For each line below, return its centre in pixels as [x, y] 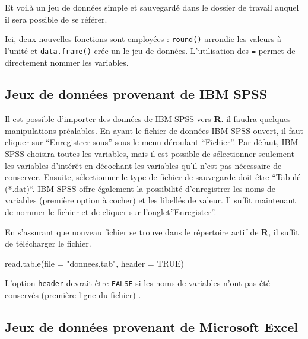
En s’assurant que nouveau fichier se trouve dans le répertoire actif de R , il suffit [152, 231]
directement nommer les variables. [67, 62]
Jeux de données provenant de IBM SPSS [136, 94]
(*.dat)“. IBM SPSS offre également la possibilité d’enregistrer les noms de [140, 188]
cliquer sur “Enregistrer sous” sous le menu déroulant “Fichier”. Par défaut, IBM [152, 142]
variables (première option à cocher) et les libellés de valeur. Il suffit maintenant [150, 200]
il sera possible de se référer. [56, 19]
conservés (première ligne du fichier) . [73, 295]
